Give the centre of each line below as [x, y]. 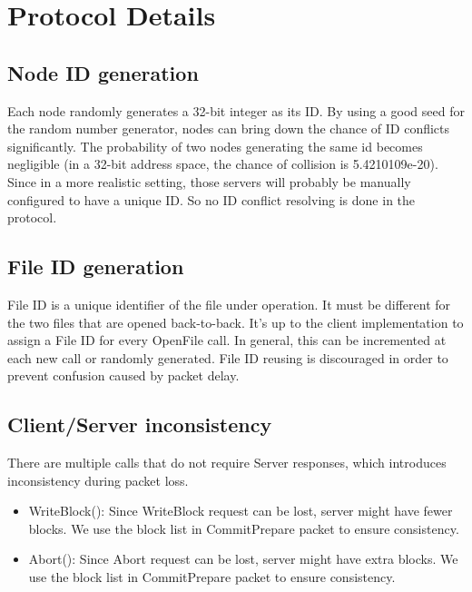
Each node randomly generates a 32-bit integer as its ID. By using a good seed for [236, 110]
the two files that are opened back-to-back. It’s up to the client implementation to [236, 322]
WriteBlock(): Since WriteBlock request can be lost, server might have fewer [241, 511]
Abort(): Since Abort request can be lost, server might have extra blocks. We [243, 559]
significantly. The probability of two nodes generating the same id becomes [215, 146]
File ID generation [96, 266]
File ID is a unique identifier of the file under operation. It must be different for [229, 304]
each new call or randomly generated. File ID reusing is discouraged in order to [228, 357]
